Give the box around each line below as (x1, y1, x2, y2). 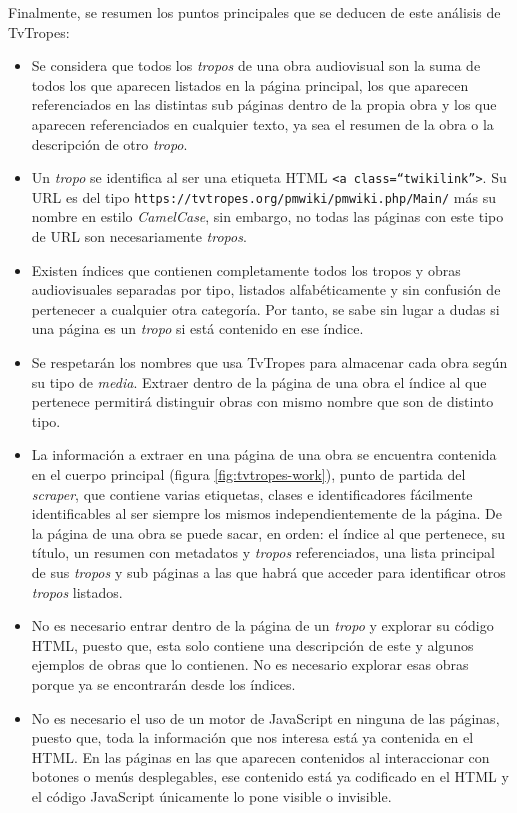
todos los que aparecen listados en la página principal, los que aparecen (31, 74, 469, 95)
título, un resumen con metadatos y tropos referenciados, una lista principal (31, 542, 495, 563)
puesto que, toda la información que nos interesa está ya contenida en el (31, 727, 474, 748)
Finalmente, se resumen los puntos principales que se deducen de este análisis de (8, 2, 501, 22)
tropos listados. (31, 581, 123, 602)
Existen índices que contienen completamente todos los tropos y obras (31, 259, 461, 280)
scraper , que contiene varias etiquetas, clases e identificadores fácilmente (31, 483, 473, 504)
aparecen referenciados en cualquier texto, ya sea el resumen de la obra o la (31, 113, 494, 134)
